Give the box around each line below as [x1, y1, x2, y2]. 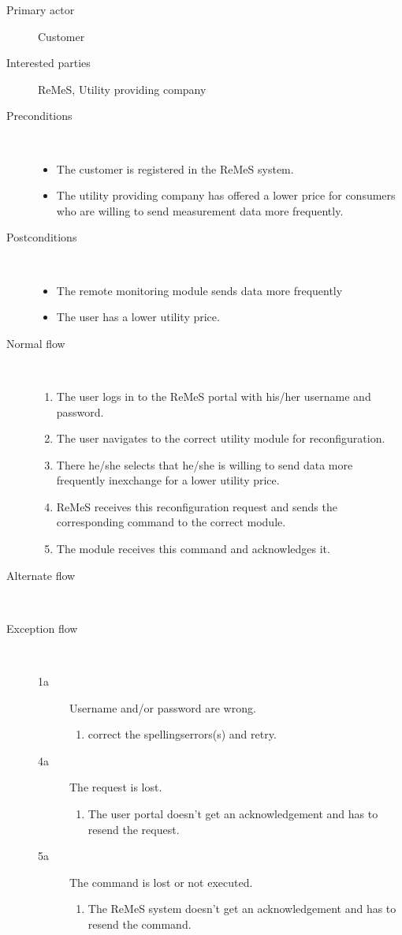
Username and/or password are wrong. [69, 699, 256, 716]
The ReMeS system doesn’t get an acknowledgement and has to [87, 900, 396, 917]
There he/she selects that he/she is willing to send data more [56, 456, 353, 473]
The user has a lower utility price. [56, 309, 220, 325]
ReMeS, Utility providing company [38, 80, 207, 97]
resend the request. [87, 821, 180, 837]
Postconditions [6, 229, 77, 245]
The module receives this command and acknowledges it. [56, 540, 330, 557]
